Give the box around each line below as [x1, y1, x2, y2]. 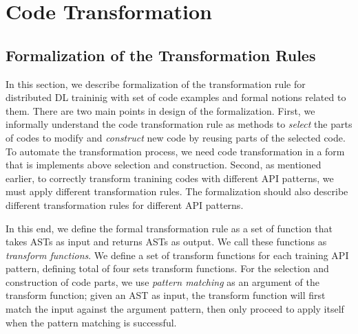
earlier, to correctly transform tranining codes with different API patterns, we [6, 170, 334, 185]
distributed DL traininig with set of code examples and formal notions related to [6, 90, 346, 104]
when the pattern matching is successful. [6, 315, 177, 329]
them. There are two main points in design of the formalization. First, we [6, 103, 315, 118]
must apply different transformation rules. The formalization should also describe [6, 184, 348, 199]
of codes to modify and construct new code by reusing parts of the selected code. [6, 130, 346, 144]
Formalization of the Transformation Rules [6, 44, 316, 65]
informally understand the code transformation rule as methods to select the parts [6, 117, 352, 131]
